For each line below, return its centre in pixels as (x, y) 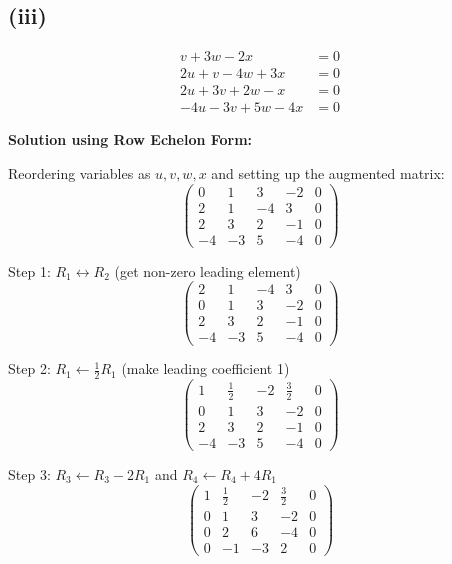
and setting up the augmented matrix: (328, 172)
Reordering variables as (79, 172)
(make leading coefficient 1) (205, 368)
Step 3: (29, 473)
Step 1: (29, 270)
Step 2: (29, 368)
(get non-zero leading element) (207, 270)
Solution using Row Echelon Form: (130, 139)
